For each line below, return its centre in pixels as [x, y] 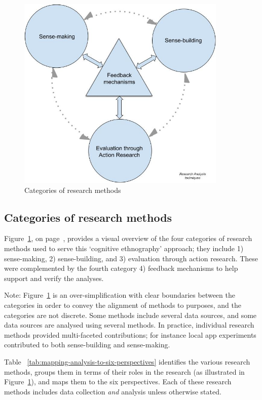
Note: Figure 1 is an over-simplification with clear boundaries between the [120, 295]
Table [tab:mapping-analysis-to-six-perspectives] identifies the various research [127, 361]
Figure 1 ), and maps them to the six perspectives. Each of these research [118, 382]
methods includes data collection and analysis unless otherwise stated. [113, 391]
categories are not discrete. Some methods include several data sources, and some [130, 315]
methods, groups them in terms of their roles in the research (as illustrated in [124, 371]
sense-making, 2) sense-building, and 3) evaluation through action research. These [131, 258]
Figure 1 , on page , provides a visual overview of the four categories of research [128, 238]
